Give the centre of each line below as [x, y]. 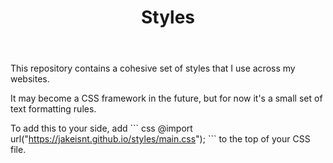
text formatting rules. [53, 109]
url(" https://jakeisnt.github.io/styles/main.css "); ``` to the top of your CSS [160, 139]
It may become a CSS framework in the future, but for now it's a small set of [166, 98]
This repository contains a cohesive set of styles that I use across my [153, 68]
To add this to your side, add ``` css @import [101, 128]
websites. [30, 79]
